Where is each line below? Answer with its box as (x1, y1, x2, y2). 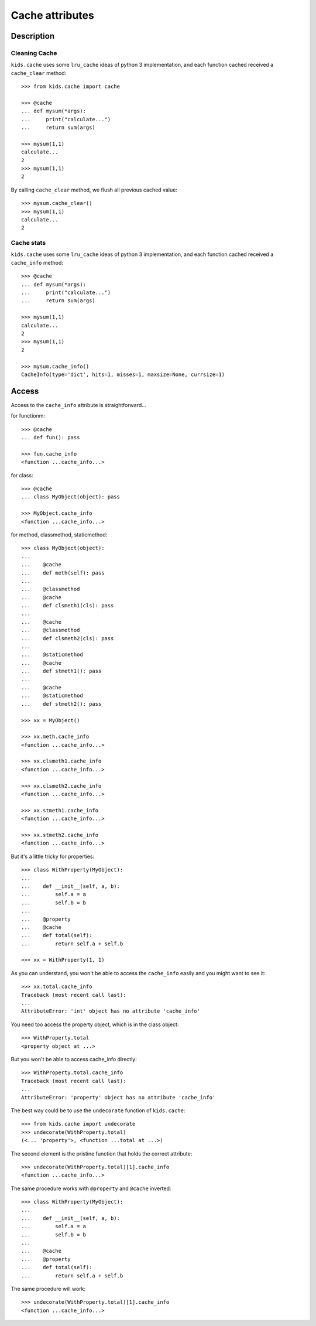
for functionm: (11, 412, 46, 419)
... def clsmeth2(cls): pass (21, 635, 114, 641)
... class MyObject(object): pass (21, 494, 120, 500)
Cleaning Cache (11, 49, 58, 57)
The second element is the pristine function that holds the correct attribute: (11, 1150, 193, 1157)
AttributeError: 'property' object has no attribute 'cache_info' (21, 1094, 216, 1101)
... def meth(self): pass (21, 569, 105, 576)
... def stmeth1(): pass (21, 668, 102, 675)
